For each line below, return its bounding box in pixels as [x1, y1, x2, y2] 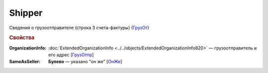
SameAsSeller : [9, 59, 41, 65]
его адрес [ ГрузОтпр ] [48, 52, 94, 58]
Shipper [9, 7, 43, 18]
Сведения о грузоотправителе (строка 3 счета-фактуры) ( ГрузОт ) [9, 25, 149, 31]
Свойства [9, 35, 35, 41]
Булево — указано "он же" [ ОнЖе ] [48, 59, 123, 65]
